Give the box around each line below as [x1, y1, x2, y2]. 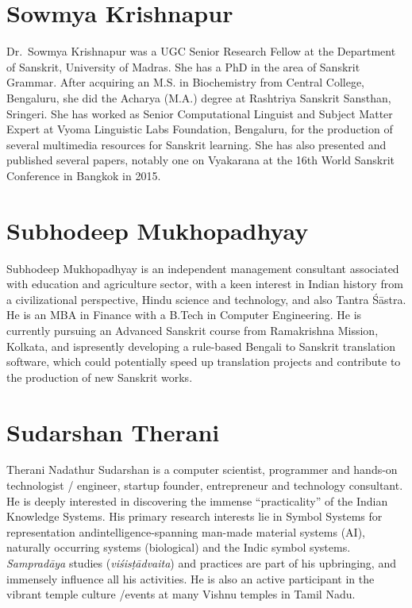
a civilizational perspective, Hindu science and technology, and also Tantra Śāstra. [6, 291, 406, 307]
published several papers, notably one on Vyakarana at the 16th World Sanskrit [6, 152, 395, 168]
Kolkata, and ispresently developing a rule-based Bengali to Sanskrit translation [6, 337, 395, 354]
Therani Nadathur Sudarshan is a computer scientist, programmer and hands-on [6, 461, 398, 478]
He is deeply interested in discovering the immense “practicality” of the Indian [6, 492, 388, 509]
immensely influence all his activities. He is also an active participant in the [6, 570, 375, 587]
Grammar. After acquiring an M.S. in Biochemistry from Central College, [6, 74, 364, 90]
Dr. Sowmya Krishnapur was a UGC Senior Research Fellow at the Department [6, 43, 396, 60]
